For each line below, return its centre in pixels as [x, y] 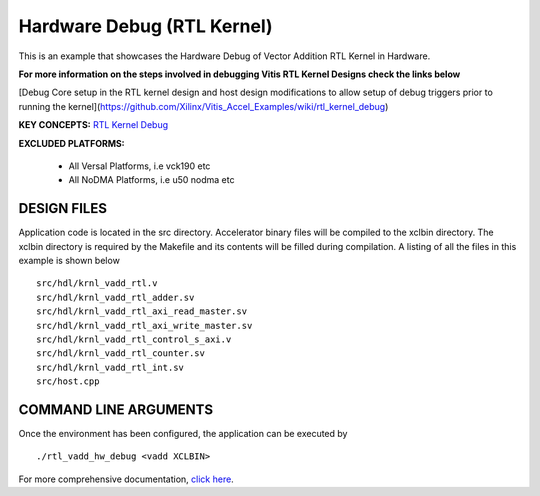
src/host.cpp [68, 381]
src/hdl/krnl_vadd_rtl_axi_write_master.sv [144, 325]
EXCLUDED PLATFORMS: [71, 143]
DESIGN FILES [62, 208]
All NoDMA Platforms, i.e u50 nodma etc [151, 180]
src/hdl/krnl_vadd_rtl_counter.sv [120, 353]
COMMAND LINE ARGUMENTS [116, 409]
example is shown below [69, 260]
